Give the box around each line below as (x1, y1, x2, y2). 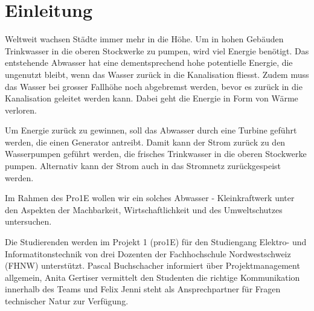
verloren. (5, 103, 37, 116)
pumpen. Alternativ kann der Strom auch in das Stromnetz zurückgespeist (5, 159, 281, 172)
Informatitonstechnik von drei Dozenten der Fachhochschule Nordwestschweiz (5, 247, 291, 260)
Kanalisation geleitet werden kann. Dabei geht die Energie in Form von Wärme (5, 92, 298, 104)
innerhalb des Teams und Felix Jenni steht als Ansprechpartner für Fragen (5, 283, 281, 295)
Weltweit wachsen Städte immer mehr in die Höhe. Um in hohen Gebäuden (5, 33, 284, 45)
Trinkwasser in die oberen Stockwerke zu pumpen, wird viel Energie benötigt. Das (5, 44, 309, 57)
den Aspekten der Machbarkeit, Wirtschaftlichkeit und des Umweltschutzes (5, 203, 283, 216)
